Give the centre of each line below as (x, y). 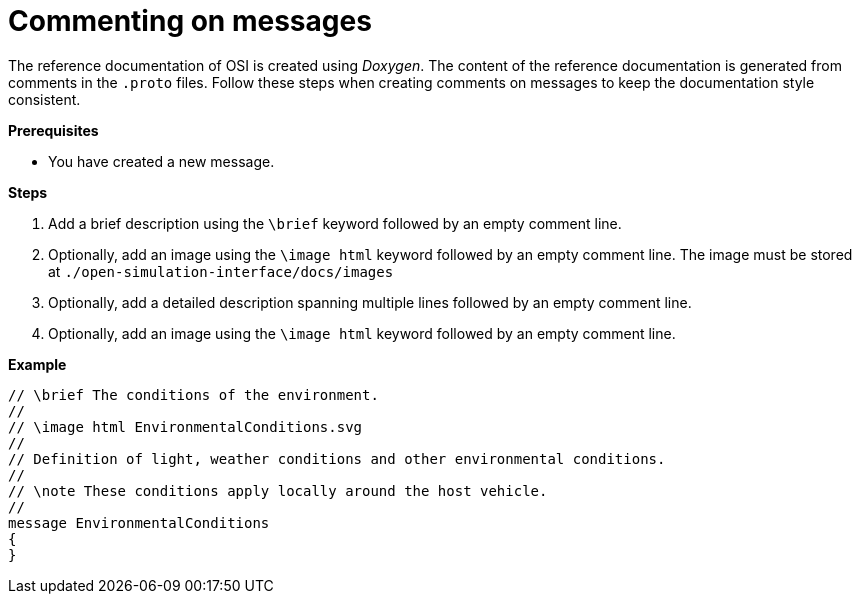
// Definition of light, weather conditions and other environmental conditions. (337, 458)
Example (37, 364)
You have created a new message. (161, 161)
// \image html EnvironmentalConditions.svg (185, 426)
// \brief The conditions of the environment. (193, 394)
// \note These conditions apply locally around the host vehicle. (278, 490)
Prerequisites (53, 130)
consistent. (44, 99)
